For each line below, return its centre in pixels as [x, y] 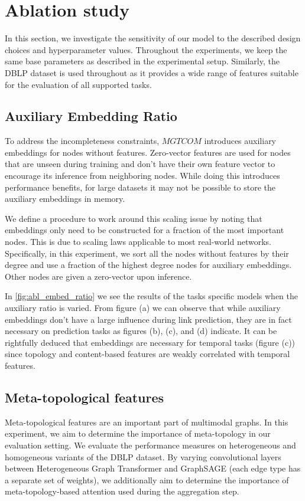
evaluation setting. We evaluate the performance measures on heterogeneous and [150, 445]
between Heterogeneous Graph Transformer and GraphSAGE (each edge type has [153, 468]
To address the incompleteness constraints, [82, 141]
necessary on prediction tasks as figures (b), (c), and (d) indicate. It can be [141, 331]
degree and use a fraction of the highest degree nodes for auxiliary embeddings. [148, 265]
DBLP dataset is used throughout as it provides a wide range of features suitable [152, 72]
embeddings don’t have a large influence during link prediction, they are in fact [148, 319]
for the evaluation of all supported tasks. [78, 84]
